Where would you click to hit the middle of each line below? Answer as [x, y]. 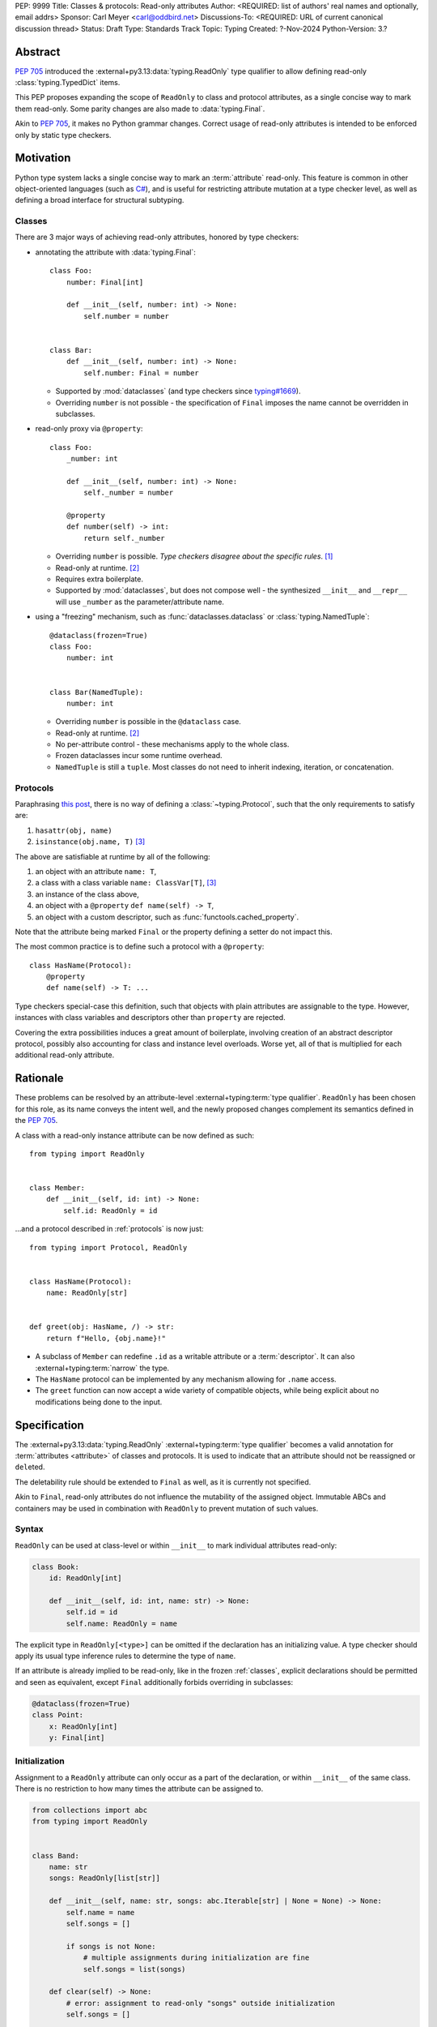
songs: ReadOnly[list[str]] [105, 1878]
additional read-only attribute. [65, 1055]
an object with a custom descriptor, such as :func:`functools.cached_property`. [167, 917]
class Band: [56, 1856]
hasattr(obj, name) [74, 830]
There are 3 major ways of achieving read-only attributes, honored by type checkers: [157, 237]
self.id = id [92, 1612]
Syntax [29, 1529]
